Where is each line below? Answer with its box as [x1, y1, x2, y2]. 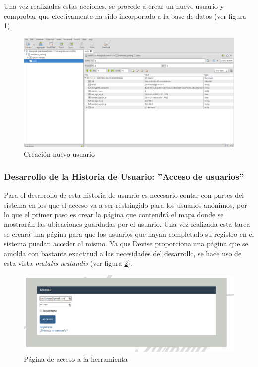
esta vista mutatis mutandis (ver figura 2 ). [4, 258, 132, 268]
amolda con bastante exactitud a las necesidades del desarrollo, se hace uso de [4, 248, 242, 258]
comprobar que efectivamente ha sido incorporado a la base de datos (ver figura [4, 10, 246, 21]
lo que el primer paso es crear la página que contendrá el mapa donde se [4, 209, 224, 220]
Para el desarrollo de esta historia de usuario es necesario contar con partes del [4, 190, 244, 200]
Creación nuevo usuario [24, 149, 95, 159]
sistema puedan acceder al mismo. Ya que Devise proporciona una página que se [4, 238, 248, 249]
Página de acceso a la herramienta [24, 353, 128, 364]
